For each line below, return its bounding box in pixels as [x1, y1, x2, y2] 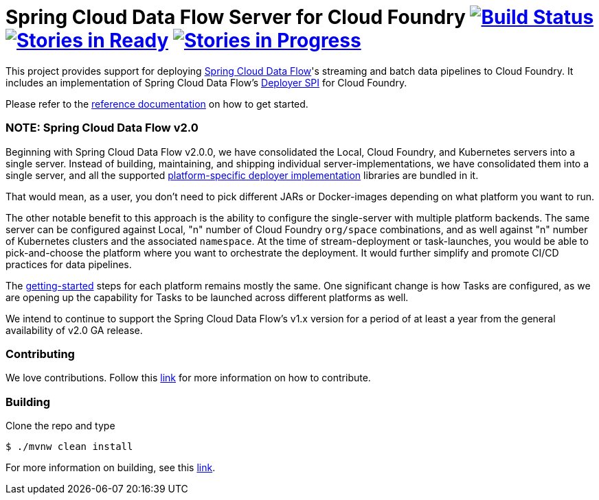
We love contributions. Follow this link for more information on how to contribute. [5, 372, 371, 384]
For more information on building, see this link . [5, 462, 216, 473]
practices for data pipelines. [5, 258, 132, 270]
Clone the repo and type [5, 420, 115, 431]
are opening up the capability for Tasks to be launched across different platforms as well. [5, 291, 409, 303]
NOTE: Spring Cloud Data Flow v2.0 [5, 121, 199, 135]
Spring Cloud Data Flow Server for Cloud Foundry [5, 5, 466, 29]
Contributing [5, 346, 75, 361]
